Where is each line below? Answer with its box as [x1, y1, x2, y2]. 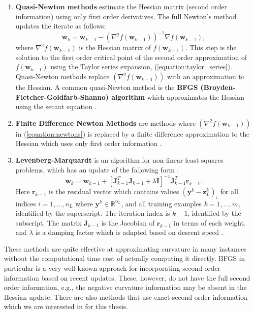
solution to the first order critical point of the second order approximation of [15, 52, 247, 62]
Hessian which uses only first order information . [15, 138, 162, 148]
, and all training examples [121, 198, 202, 208]
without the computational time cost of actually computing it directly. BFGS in [4, 253, 245, 263]
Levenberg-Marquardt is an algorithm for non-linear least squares [15, 155, 223, 165]
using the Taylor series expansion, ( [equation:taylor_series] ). [50, 61, 232, 72]
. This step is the [185, 42, 237, 53]
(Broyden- [200, 82, 236, 92]
